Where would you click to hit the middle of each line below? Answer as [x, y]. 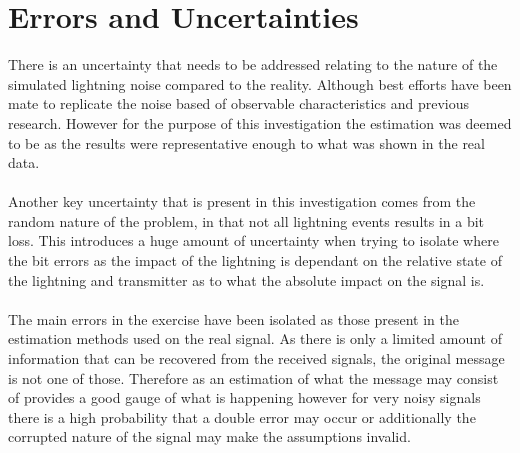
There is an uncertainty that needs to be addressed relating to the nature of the [253, 64]
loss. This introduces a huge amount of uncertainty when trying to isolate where [253, 240]
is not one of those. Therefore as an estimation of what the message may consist [253, 377]
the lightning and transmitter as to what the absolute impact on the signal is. [246, 279]
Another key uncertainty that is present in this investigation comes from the [242, 201]
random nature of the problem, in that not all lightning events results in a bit [246, 220]
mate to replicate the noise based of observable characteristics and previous [239, 103]
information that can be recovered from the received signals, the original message [256, 358]
